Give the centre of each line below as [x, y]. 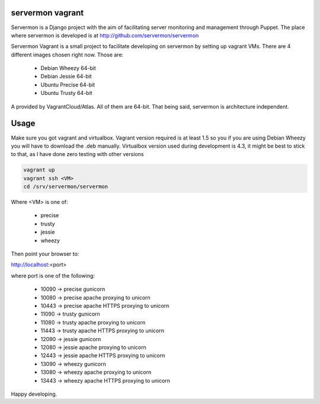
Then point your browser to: [45, 254]
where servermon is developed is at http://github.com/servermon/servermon [105, 35]
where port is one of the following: [53, 275]
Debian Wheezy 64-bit [68, 68]
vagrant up [39, 170]
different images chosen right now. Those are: [67, 55]
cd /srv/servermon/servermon [66, 187]
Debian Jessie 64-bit [66, 77]
